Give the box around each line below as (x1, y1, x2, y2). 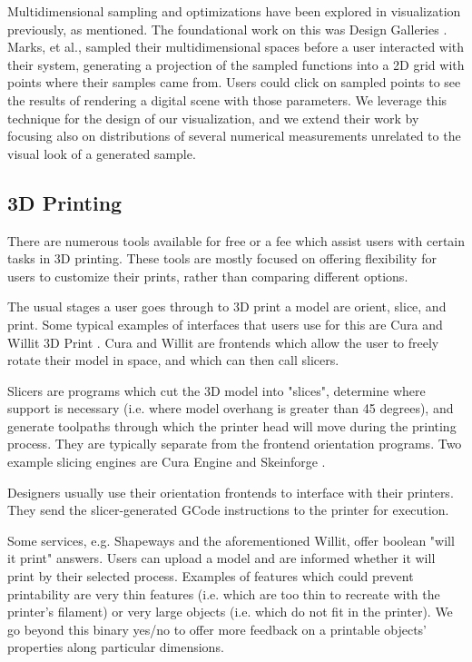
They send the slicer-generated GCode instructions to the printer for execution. (7, 500, 449, 519)
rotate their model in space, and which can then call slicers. (7, 351, 339, 370)
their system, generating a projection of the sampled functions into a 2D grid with (7, 54, 465, 74)
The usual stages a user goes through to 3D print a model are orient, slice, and (7, 297, 447, 316)
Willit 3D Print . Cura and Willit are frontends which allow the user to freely (7, 332, 439, 351)
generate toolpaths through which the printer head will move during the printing (7, 416, 457, 435)
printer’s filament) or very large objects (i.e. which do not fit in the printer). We (7, 602, 453, 621)
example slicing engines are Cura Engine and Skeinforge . (7, 452, 326, 471)
